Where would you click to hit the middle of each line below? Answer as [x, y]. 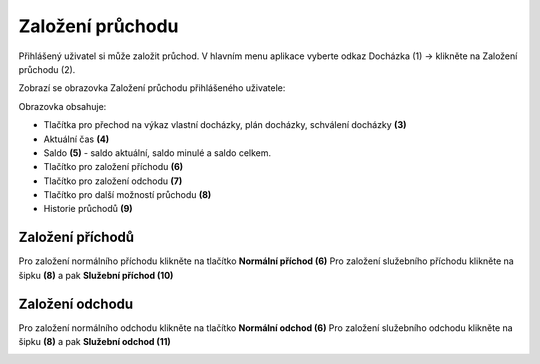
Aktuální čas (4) [76, 139]
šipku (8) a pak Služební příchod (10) [96, 275]
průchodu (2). [47, 69]
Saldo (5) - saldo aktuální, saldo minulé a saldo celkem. [157, 152]
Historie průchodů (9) [88, 209]
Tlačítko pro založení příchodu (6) [113, 167]
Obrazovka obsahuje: [62, 106]
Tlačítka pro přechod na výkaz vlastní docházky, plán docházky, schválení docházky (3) [225, 125]
